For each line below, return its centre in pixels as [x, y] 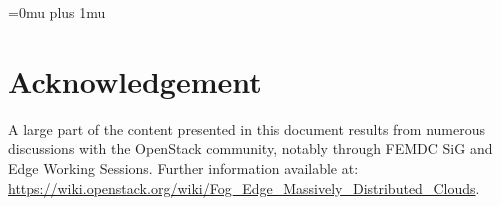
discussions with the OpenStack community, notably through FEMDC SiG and [250, 148]
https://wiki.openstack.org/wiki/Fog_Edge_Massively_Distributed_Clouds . [244, 187]
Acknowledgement [135, 80]
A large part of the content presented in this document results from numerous [246, 128]
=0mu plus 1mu [57, 12]
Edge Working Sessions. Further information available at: [183, 167]
